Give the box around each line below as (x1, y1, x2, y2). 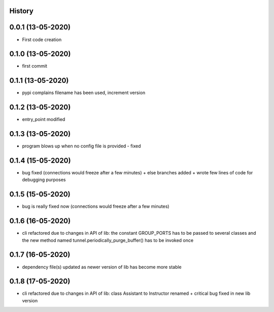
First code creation (22, 36, 62, 43)
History (9, 7, 34, 15)
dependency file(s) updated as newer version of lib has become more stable (22, 264, 182, 270)
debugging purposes (22, 177, 66, 183)
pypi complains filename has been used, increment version (22, 89, 146, 96)
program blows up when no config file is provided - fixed (22, 143, 142, 149)
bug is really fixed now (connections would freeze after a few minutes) (22, 203, 169, 209)
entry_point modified (22, 116, 65, 122)
